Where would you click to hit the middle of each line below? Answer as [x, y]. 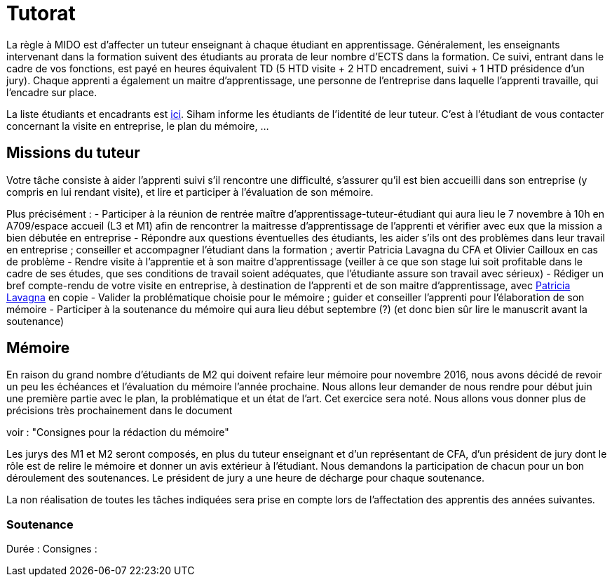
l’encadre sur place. [52, 92]
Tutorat [41, 13]
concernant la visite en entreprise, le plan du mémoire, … [138, 126]
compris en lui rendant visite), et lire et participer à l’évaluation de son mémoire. [190, 192]
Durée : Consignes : [52, 549]
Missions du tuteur [73, 153]
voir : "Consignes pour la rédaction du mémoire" [118, 432]
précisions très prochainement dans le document [120, 411]
